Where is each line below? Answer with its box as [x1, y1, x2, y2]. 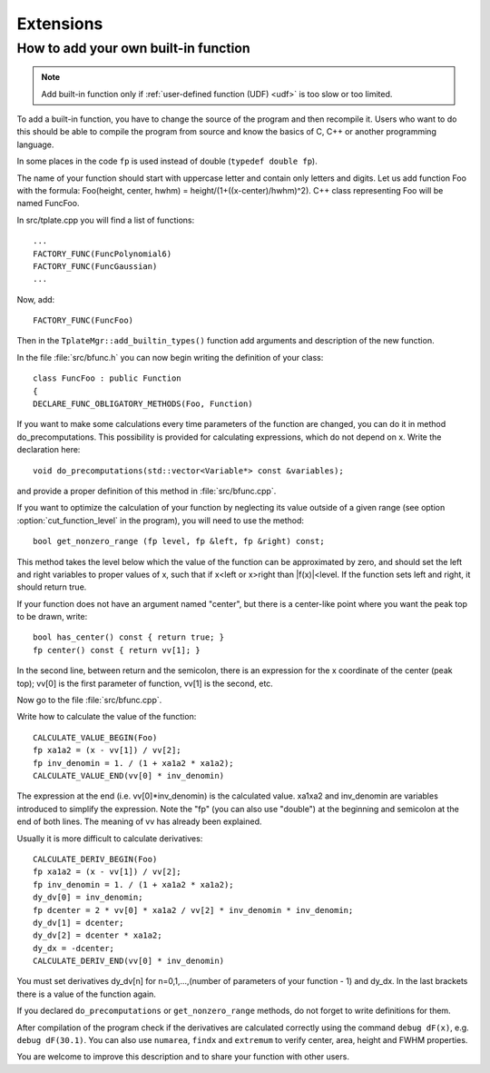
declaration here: [16, 444, 81, 455]
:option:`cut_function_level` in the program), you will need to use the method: [16, 514, 304, 526]
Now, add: [16, 293, 55, 304]
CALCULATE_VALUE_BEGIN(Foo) [33, 732, 158, 742]
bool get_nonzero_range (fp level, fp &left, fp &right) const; [33, 536, 326, 547]
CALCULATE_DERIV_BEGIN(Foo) [33, 854, 158, 864]
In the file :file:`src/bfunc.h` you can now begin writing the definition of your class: [16, 352, 324, 363]
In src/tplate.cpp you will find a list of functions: [16, 214, 195, 225]
